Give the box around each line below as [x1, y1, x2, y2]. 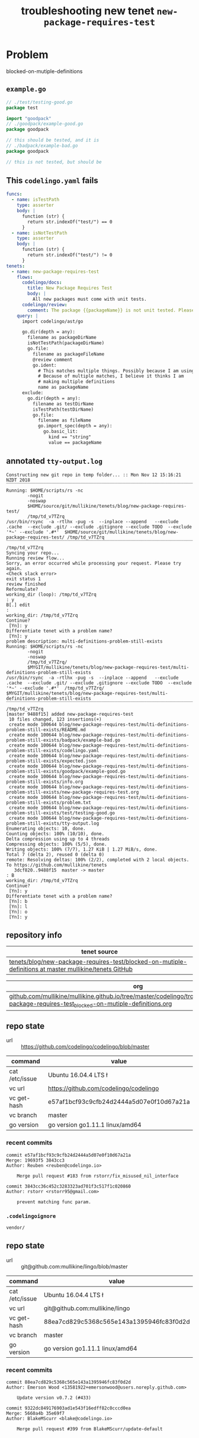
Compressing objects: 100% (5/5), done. [6, 841, 108, 847]
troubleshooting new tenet [21, 4, 155, 18]
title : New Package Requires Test [27, 285, 113, 291]
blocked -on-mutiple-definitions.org [73, 1000, 172, 1009]
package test [6, 105, 38, 111]
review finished [6, 581, 46, 587]
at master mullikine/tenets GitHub [40, 965, 133, 973]
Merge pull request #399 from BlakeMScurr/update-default [17, 1426, 163, 1432]
